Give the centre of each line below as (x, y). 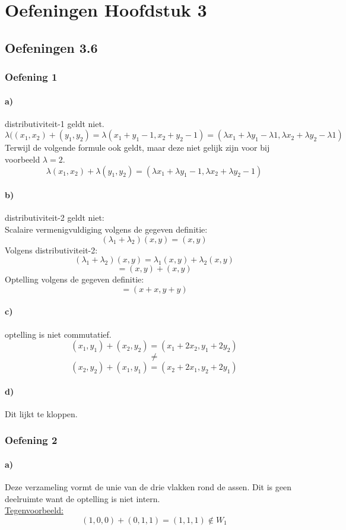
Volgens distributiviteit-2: (51, 250)
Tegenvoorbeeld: (34, 510)
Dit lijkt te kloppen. (41, 413)
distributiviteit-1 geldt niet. (55, 123)
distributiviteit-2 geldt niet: (55, 218)
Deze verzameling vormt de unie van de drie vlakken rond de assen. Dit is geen (148, 487)
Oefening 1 (31, 77)
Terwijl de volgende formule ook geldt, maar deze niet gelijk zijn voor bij (137, 147)
